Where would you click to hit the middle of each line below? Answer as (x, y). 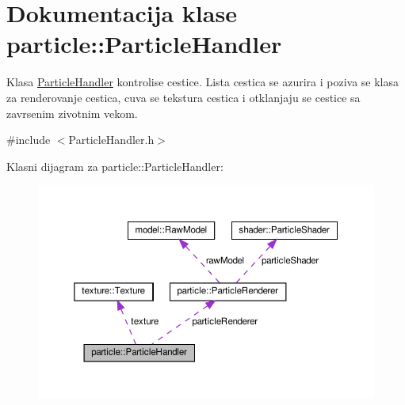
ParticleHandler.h (111, 140)
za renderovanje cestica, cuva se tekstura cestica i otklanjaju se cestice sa (183, 97)
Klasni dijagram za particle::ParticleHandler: (115, 166)
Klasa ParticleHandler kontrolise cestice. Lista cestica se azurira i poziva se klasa (203, 82)
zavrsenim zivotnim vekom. (72, 113)
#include (29, 140)
